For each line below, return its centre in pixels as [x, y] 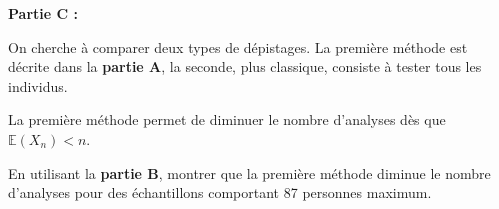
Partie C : [43, 13]
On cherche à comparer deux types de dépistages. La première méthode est [238, 46]
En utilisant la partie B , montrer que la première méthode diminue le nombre [249, 172]
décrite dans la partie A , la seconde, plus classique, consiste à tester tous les [245, 66]
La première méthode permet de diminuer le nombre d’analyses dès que [227, 119]
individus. [38, 85]
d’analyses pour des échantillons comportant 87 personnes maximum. [220, 192]
